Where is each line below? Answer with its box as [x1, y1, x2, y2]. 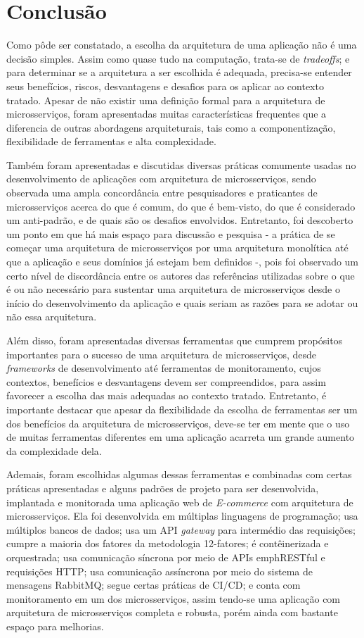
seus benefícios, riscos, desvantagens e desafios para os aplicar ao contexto [6, 78, 324, 93]
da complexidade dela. [6, 443, 102, 458]
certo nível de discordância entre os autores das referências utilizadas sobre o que [6, 268, 355, 282]
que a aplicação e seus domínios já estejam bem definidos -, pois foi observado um [6, 254, 359, 269]
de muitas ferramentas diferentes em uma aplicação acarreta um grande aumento [6, 430, 355, 444]
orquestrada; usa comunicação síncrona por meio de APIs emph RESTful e [6, 549, 325, 564]
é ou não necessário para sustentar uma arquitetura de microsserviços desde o [6, 282, 340, 296]
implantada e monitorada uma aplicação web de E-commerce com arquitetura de [6, 494, 353, 509]
